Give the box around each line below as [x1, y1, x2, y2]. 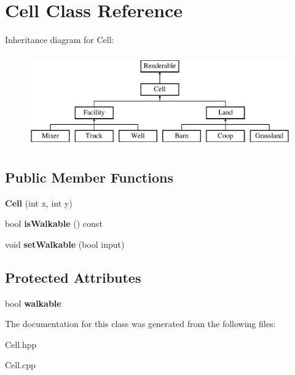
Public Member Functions [5, 167, 173, 186]
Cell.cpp [5, 358, 36, 371]
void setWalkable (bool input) [5, 237, 125, 250]
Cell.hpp [5, 337, 37, 350]
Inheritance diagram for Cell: [5, 33, 114, 46]
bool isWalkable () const [5, 217, 103, 230]
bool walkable [5, 296, 61, 309]
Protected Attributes [5, 267, 141, 286]
